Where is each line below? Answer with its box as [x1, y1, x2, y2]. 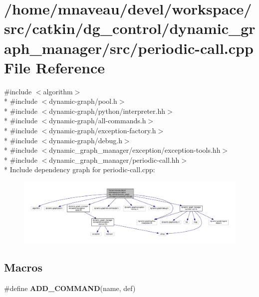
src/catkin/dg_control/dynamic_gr [4, 18, 256, 38]
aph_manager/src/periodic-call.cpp [4, 37, 254, 58]
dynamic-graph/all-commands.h [49, 115, 146, 126]
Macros [4, 259, 42, 275]
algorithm [43, 86, 73, 96]
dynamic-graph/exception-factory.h [49, 125, 156, 136]
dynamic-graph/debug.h [49, 135, 122, 145]
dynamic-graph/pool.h [49, 96, 117, 106]
